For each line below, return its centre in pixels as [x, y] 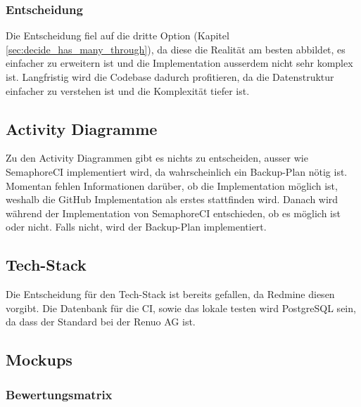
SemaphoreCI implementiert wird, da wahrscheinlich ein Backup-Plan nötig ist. [177, 171]
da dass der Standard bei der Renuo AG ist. [101, 322]
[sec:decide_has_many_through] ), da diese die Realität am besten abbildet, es [176, 49]
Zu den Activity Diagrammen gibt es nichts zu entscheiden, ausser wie [157, 158]
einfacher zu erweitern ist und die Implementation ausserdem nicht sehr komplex [179, 63]
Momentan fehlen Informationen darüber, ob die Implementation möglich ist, [172, 185]
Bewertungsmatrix [59, 394]
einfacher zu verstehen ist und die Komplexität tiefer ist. [128, 90]
